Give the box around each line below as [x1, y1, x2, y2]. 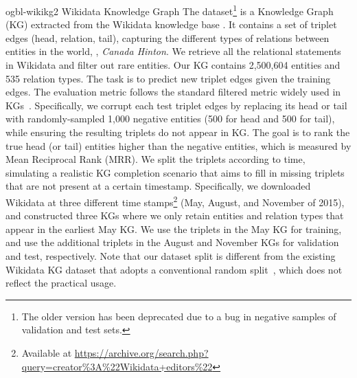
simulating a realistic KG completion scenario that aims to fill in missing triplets [5, 165, 345, 179]
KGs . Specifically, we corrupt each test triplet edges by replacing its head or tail [5, 98, 347, 112]
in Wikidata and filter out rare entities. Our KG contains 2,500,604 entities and [5, 58, 341, 72]
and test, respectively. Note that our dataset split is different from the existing [5, 249, 336, 263]
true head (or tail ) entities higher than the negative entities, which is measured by [5, 138, 352, 153]
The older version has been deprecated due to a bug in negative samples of [21, 309, 336, 323]
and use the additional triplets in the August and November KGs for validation [5, 235, 339, 249]
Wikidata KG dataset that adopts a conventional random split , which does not [5, 262, 343, 276]
